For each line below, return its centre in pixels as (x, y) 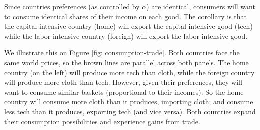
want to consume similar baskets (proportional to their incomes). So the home (124, 92)
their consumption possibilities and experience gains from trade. (102, 121)
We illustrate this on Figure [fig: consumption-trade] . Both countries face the (122, 53)
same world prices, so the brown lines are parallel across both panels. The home (126, 62)
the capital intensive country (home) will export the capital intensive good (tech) (128, 26)
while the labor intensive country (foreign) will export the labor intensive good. (126, 36)
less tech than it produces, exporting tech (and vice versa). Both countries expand (130, 111)
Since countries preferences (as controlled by (72, 6)
